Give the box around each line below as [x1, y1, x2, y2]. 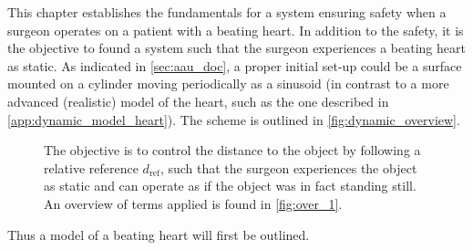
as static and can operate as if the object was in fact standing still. [44, 176, 416, 195]
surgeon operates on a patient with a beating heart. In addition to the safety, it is [7, 20, 464, 39]
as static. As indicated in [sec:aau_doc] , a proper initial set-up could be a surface [7, 56, 462, 75]
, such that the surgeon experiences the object [159, 158, 417, 177]
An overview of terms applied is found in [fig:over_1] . [44, 193, 343, 213]
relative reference [44, 158, 139, 177]
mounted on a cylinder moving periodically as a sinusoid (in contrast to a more [7, 74, 449, 93]
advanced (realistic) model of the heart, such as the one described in [7, 91, 389, 110]
